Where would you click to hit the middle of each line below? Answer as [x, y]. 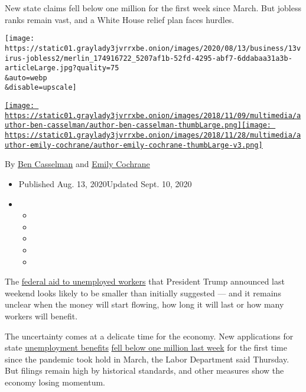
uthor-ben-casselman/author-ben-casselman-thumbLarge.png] [123, 125]
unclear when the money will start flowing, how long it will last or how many [144, 304]
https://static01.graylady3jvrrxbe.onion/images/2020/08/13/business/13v [153, 48]
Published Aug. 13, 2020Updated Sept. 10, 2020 [105, 184]
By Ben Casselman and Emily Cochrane [77, 164]
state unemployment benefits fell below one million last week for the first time [146, 347]
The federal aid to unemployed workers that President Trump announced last [145, 281]
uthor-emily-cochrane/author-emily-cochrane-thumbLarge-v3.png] [134, 145]
